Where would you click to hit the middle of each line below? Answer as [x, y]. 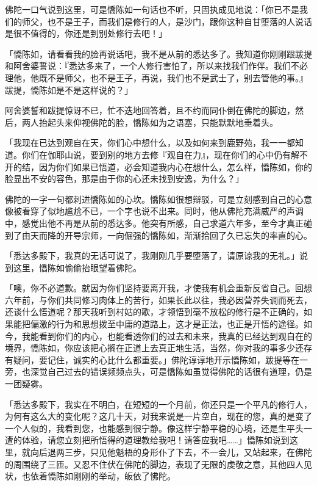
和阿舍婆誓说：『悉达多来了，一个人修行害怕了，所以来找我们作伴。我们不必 [156, 66]
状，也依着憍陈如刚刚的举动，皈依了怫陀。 [90, 476]
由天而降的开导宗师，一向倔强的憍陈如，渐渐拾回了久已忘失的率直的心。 [167, 235]
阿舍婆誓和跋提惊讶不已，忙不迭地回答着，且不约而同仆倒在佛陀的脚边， [150, 110]
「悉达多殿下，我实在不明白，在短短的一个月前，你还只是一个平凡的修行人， [158, 404]
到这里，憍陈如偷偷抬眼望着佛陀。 [73, 267]
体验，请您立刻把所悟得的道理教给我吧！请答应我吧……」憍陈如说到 [155, 440]
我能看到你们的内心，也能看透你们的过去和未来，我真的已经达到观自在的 [167, 335]
